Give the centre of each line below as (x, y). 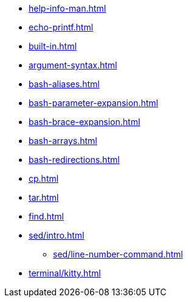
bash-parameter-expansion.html (93, 103)
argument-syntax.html (73, 65)
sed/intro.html (57, 235)
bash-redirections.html (74, 160)
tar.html (44, 197)
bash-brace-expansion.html (85, 122)
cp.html (44, 178)
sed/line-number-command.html (118, 254)
